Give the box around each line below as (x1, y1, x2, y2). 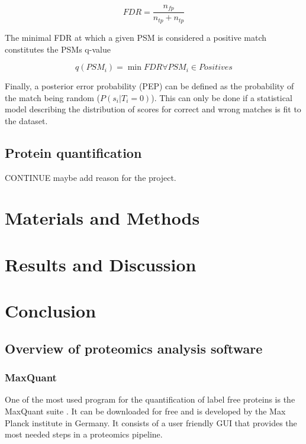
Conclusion (5, 299, 96, 323)
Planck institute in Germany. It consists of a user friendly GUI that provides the (5, 416, 297, 429)
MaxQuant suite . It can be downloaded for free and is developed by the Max (5, 405, 286, 417)
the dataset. (5, 114, 48, 127)
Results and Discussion (5, 252, 197, 276)
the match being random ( (5, 91, 101, 103)
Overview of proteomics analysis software (5, 339, 263, 357)
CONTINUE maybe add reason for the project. (5, 171, 176, 183)
